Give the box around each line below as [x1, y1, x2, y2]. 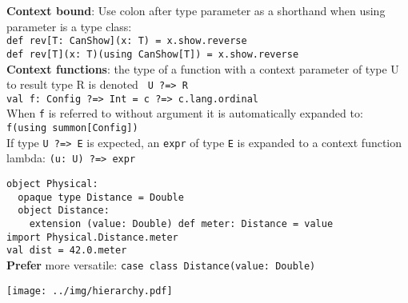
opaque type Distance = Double [18, 191, 184, 203]
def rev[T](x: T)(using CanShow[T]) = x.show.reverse [6, 48, 299, 60]
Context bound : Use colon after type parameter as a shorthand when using [6, 2, 386, 18]
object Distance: [18, 205, 110, 217]
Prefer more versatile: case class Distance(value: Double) [6, 256, 316, 273]
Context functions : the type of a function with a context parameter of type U [6, 60, 399, 77]
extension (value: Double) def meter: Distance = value [29, 218, 334, 229]
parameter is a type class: [6, 18, 132, 34]
